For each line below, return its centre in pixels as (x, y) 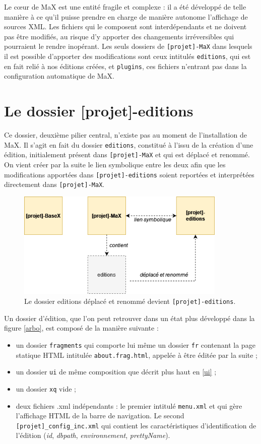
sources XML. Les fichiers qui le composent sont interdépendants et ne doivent (125, 26)
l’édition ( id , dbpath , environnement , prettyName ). (93, 435)
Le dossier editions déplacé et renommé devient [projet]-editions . (130, 301)
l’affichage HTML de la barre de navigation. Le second (100, 416)
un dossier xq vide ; (46, 388)
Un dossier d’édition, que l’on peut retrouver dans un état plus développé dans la (129, 318)
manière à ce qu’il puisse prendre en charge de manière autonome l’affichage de (126, 16)
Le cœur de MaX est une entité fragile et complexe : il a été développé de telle (125, 7)
